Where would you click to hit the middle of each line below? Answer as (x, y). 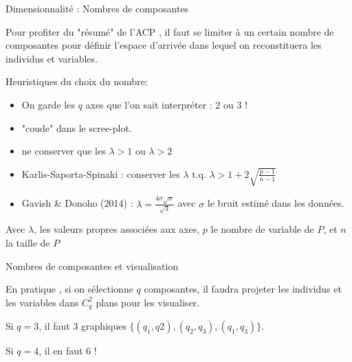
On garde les (48, 104)
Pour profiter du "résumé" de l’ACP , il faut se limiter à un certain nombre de (170, 31)
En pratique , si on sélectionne (69, 289)
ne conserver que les (64, 151)
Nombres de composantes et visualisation (92, 265)
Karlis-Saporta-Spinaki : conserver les (101, 173)
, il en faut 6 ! (68, 351)
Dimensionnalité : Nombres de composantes (97, 8)
